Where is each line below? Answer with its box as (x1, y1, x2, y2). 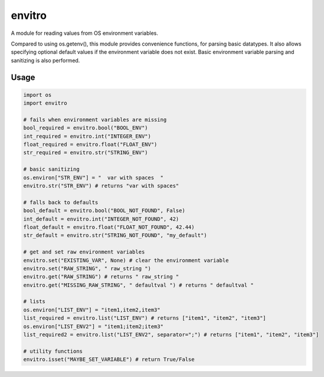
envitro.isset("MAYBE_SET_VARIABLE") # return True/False (23, 356, 195, 363)
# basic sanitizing (23, 166, 80, 173)
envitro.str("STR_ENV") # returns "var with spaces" (23, 183, 179, 189)
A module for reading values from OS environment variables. (11, 30, 159, 37)
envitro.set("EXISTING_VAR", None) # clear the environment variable (23, 257, 229, 264)
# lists (23, 298, 45, 305)
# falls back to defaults (23, 199, 99, 206)
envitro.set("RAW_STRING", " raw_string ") (23, 265, 152, 272)
